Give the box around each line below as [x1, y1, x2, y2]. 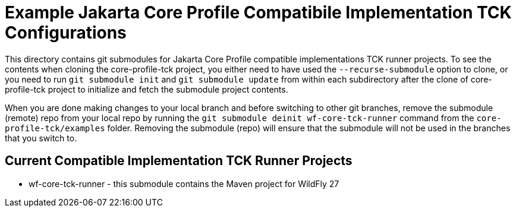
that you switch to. [5, 132, 77, 143]
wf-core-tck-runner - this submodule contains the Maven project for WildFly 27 [29, 178, 339, 189]
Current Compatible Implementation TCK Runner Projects [5, 153, 353, 169]
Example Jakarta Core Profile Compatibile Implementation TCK [5, 2, 512, 23]
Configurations [5, 23, 127, 43]
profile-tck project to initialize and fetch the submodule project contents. [5, 84, 288, 94]
